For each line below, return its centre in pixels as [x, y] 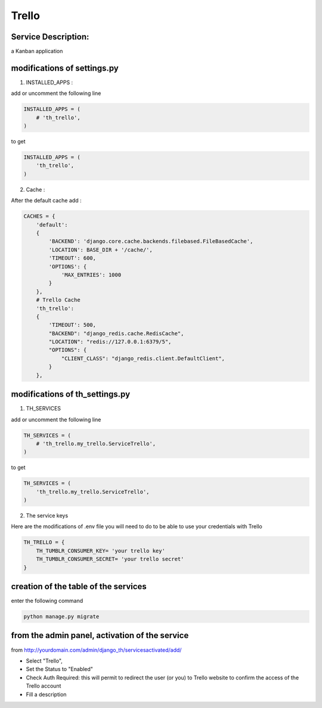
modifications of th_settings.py [71, 394]
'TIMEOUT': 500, [72, 325]
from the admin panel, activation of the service [100, 635]
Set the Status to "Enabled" [60, 669]
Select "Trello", [44, 661]
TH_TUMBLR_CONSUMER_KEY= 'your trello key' [100, 551]
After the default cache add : [46, 201]
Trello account [44, 686]
